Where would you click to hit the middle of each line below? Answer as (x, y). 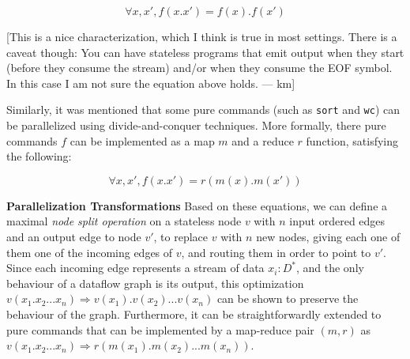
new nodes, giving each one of (328, 236)
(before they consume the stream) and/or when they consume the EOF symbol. (199, 68)
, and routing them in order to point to (276, 252)
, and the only (330, 268)
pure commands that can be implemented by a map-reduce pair (160, 329)
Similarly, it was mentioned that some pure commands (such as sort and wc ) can (203, 110)
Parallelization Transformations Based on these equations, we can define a (197, 205)
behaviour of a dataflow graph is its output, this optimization (155, 283)
